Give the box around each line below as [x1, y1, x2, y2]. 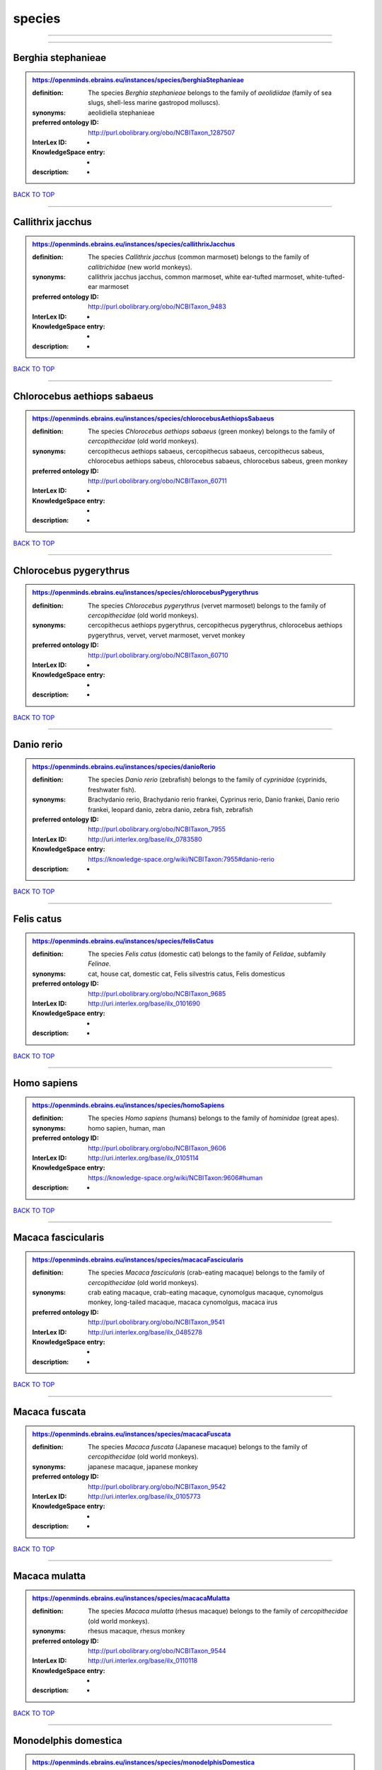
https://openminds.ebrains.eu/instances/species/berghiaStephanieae [32, 75, 244, 84]
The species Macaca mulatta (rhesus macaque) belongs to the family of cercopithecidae [88, 1607, 348, 1616]
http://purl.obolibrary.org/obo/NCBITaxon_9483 [88, 302, 226, 311]
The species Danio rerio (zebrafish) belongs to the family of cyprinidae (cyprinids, [88, 775, 328, 784]
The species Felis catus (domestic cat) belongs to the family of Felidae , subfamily [88, 949, 326, 959]
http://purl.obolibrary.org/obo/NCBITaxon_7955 [88, 825, 226, 833]
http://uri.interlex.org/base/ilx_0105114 [88, 1153, 199, 1162]
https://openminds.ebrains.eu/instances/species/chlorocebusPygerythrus [32, 588, 259, 597]
